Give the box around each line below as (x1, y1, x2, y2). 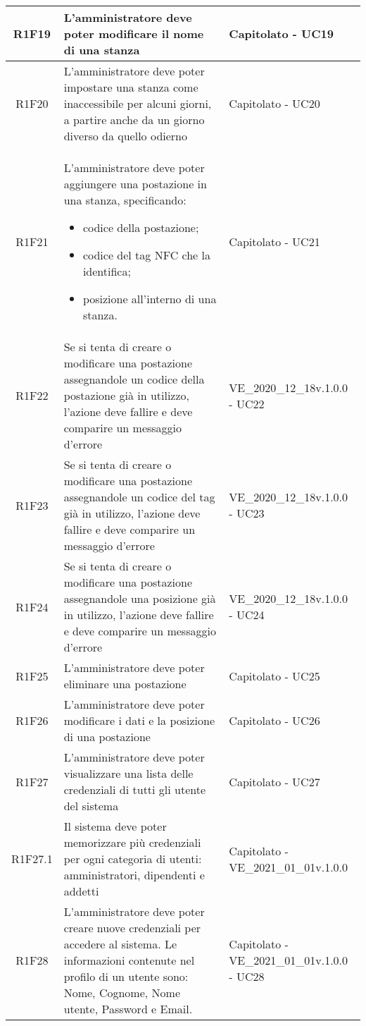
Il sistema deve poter (63, 818, 167, 834)
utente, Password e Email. (63, 1001, 193, 1017)
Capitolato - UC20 (229, 95, 320, 111)
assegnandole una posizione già (63, 590, 216, 606)
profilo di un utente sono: (63, 968, 189, 984)
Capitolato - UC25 (229, 667, 320, 684)
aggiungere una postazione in (63, 176, 207, 192)
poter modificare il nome (63, 25, 204, 42)
